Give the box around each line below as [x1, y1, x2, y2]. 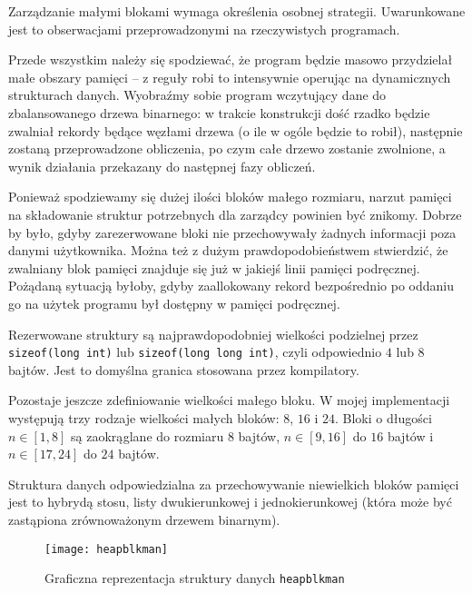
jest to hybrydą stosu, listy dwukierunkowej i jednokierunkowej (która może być [8, 492, 452, 511]
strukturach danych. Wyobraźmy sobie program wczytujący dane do [8, 85, 387, 104]
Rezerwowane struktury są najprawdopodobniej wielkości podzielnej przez [8, 324, 418, 343]
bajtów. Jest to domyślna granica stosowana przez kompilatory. [8, 360, 359, 379]
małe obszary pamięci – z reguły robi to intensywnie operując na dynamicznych [8, 67, 451, 86]
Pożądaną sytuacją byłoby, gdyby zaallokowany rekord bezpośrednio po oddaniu [8, 276, 454, 295]
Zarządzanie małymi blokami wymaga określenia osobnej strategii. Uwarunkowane [8, 2, 466, 20]
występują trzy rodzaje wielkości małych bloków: [8, 408, 280, 427]
